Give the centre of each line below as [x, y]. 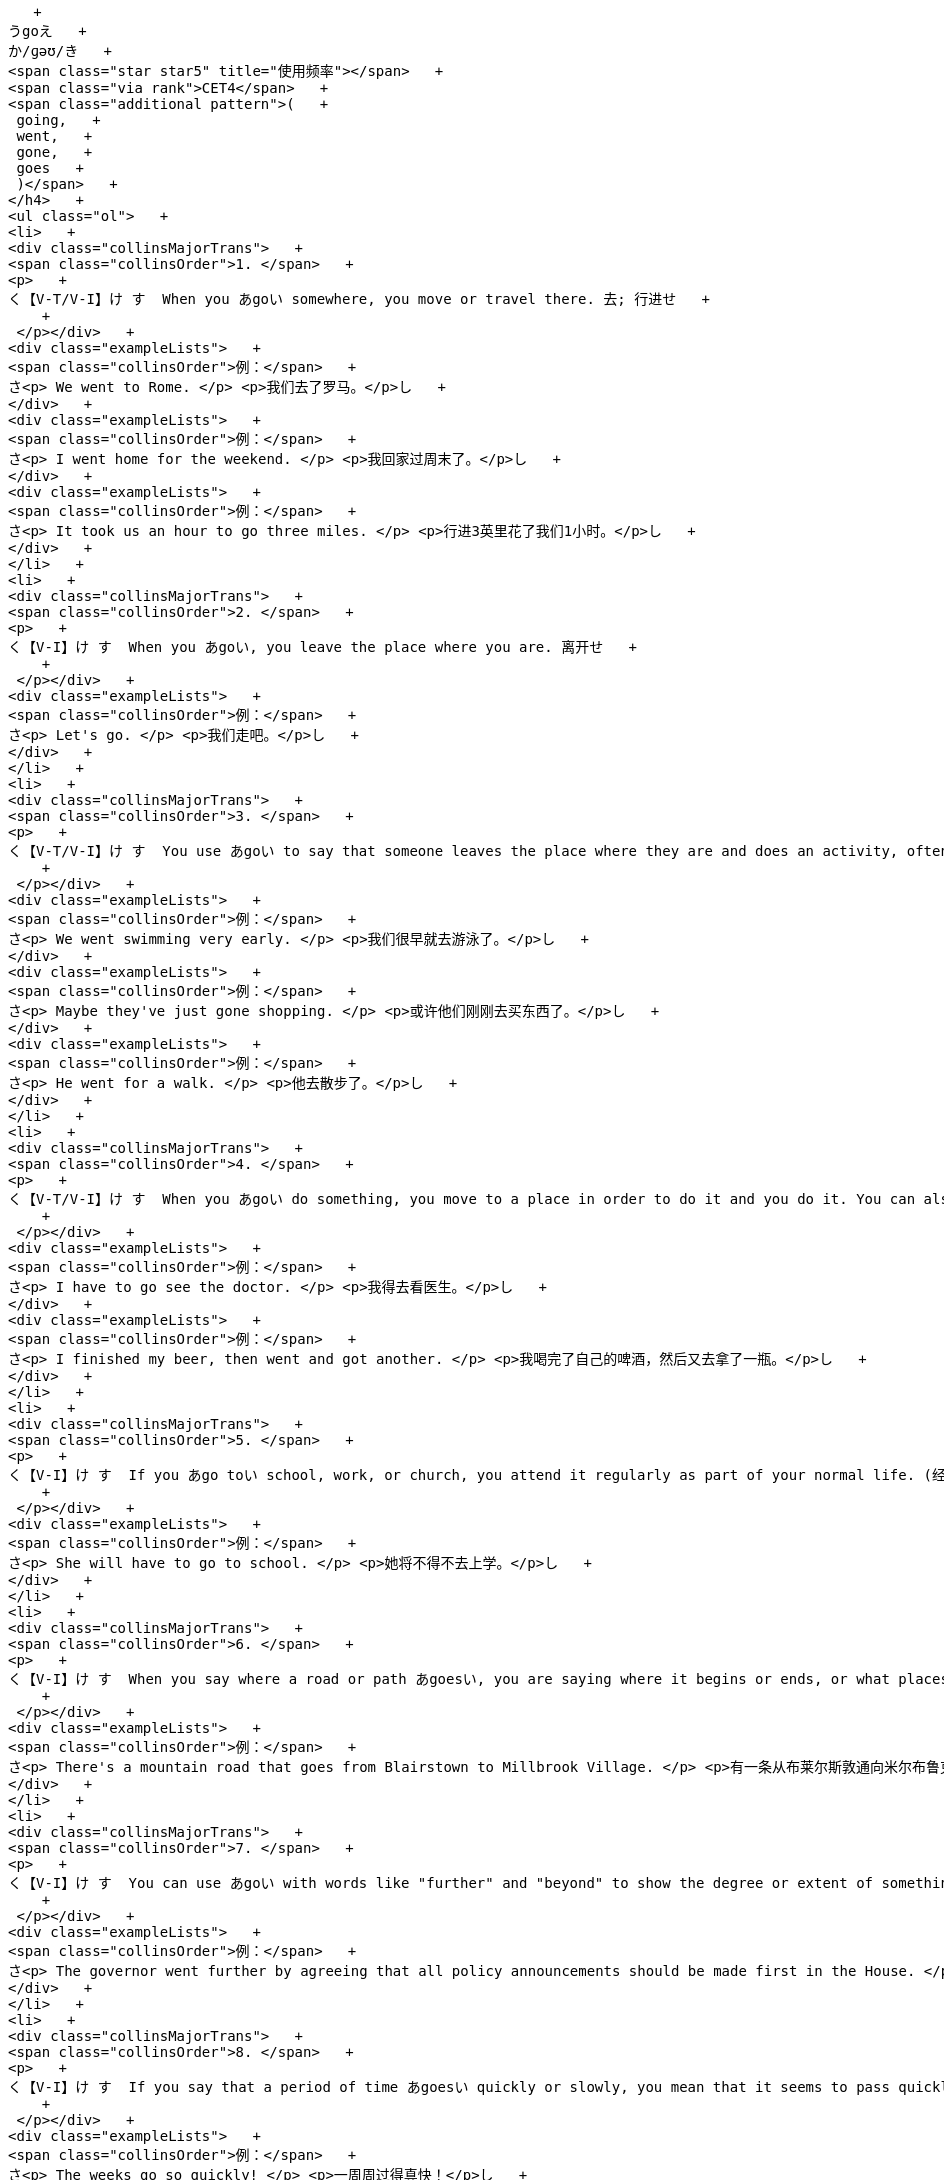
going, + [58, 120]
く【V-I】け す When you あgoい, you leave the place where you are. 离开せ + [322, 647]
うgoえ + [47, 31]
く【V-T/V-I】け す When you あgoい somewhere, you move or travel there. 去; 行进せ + [359, 299]
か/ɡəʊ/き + [60, 51]
